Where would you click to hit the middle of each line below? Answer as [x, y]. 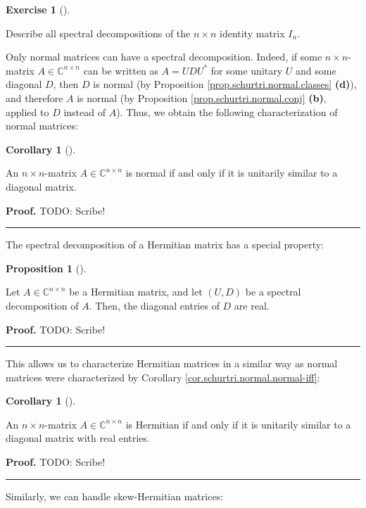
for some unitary [247, 70]
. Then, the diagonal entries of [154, 305]
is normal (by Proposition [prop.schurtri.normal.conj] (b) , [202, 97]
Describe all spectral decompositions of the [98, 33]
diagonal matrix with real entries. [78, 438]
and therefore [34, 97]
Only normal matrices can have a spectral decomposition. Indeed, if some [164, 57]
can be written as [121, 70]
